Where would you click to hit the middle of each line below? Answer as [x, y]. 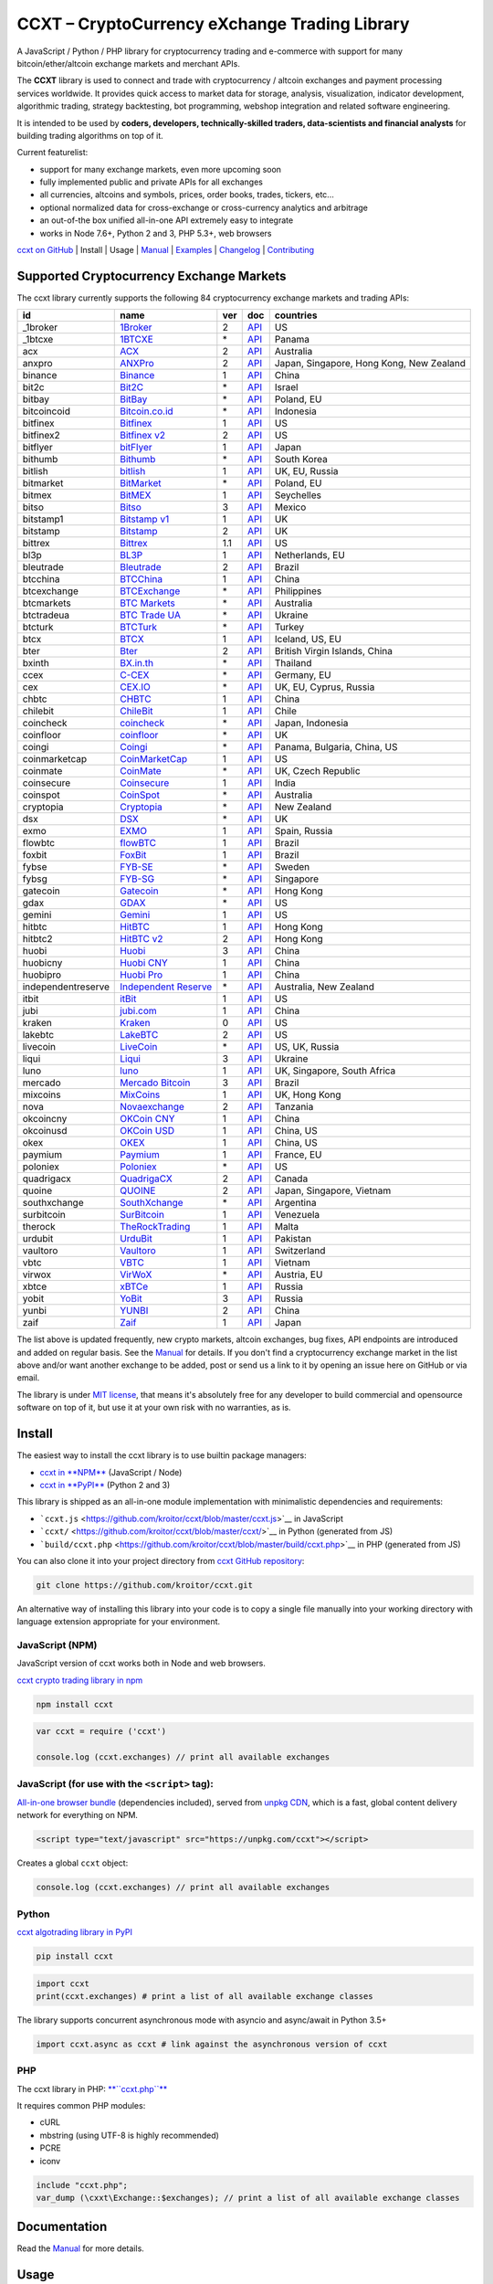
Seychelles [298, 495]
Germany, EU [303, 675]
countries [296, 315]
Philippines [298, 591]
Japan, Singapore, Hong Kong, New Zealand [370, 364]
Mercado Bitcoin [155, 1083]
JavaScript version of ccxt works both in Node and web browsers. [142, 1664]
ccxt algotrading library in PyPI [74, 1931]
